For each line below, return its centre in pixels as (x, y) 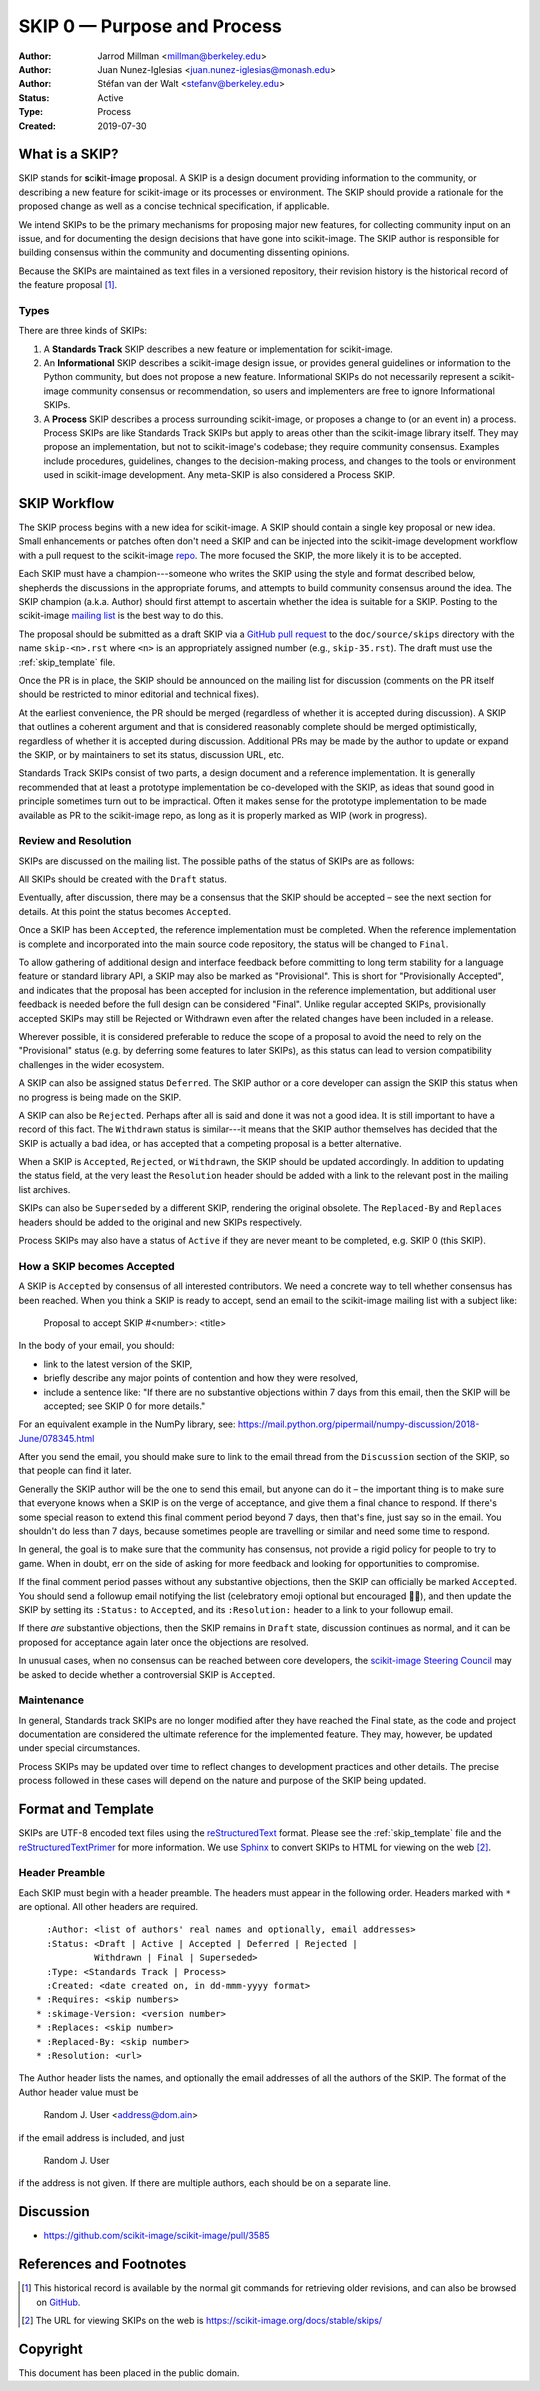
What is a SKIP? (68, 154)
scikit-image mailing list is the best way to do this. (121, 616)
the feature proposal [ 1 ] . (68, 285)
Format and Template (86, 1809)
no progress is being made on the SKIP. (100, 1097)
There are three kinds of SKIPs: (83, 331)
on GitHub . (58, 2302)
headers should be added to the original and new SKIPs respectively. (160, 1222)
